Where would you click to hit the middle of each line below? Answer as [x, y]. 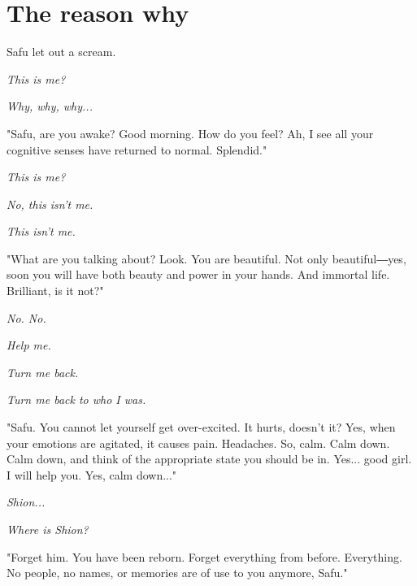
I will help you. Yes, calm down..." [92, 474]
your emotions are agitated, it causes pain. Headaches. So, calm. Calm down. [198, 443]
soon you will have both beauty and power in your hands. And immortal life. [198, 274]
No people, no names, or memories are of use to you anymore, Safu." [177, 573]
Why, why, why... [50, 106]
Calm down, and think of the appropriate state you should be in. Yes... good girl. [209, 459]
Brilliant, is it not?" [55, 291]
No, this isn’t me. [50, 204]
